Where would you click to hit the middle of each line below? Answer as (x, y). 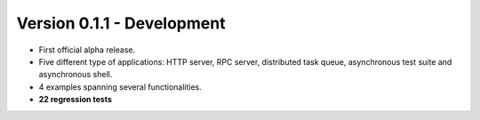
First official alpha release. (87, 50)
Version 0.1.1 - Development (121, 23)
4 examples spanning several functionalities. (120, 87)
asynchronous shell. (76, 75)
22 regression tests (76, 100)
